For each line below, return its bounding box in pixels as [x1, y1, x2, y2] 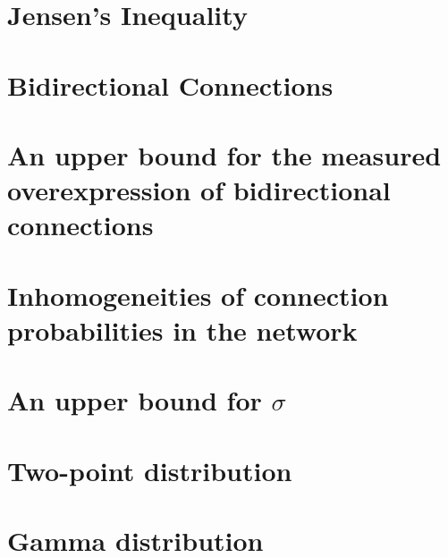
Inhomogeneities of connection [7, 276, 389, 313]
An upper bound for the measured [7, 136, 442, 173]
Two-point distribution [7, 452, 292, 488]
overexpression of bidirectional [7, 172, 391, 208]
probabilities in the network [7, 311, 358, 348]
